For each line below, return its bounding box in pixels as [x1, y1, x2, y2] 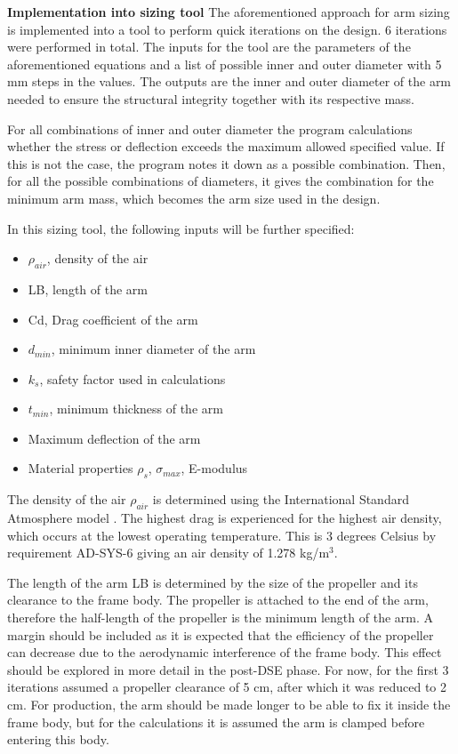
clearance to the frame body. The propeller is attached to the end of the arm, [7, 590, 429, 609]
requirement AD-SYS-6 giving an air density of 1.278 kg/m [7, 543, 330, 562]
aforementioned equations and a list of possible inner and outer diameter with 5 [7, 54, 442, 73]
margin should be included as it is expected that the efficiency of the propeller [7, 625, 434, 644]
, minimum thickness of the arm [49, 399, 223, 418]
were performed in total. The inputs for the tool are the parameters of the [7, 37, 411, 56]
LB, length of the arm [28, 279, 149, 298]
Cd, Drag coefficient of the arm [28, 309, 198, 328]
